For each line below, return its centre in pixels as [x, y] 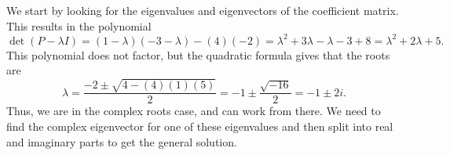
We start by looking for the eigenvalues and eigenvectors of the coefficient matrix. [203, 10]
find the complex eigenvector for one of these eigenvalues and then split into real [200, 126]
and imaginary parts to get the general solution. [122, 141]
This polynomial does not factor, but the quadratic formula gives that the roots [198, 54]
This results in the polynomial [79, 25]
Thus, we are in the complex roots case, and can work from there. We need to [194, 111]
